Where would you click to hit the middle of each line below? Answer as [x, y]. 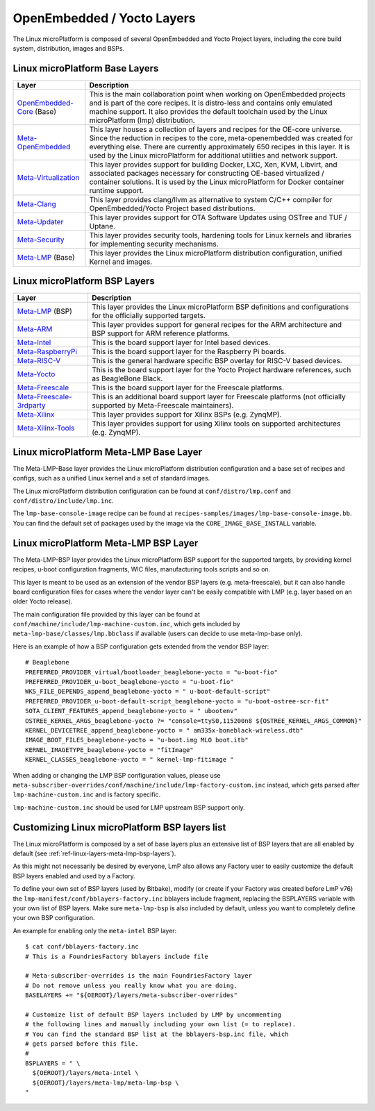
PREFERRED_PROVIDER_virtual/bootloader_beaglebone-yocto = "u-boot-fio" [151, 672]
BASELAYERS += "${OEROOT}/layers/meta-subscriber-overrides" [131, 995]
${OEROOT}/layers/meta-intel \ [85, 1073]
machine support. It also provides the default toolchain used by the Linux [208, 111]
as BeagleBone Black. [127, 378]
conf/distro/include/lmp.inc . [63, 501]
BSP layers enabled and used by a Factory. [74, 876]
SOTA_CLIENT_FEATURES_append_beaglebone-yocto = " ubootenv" [131, 711]
